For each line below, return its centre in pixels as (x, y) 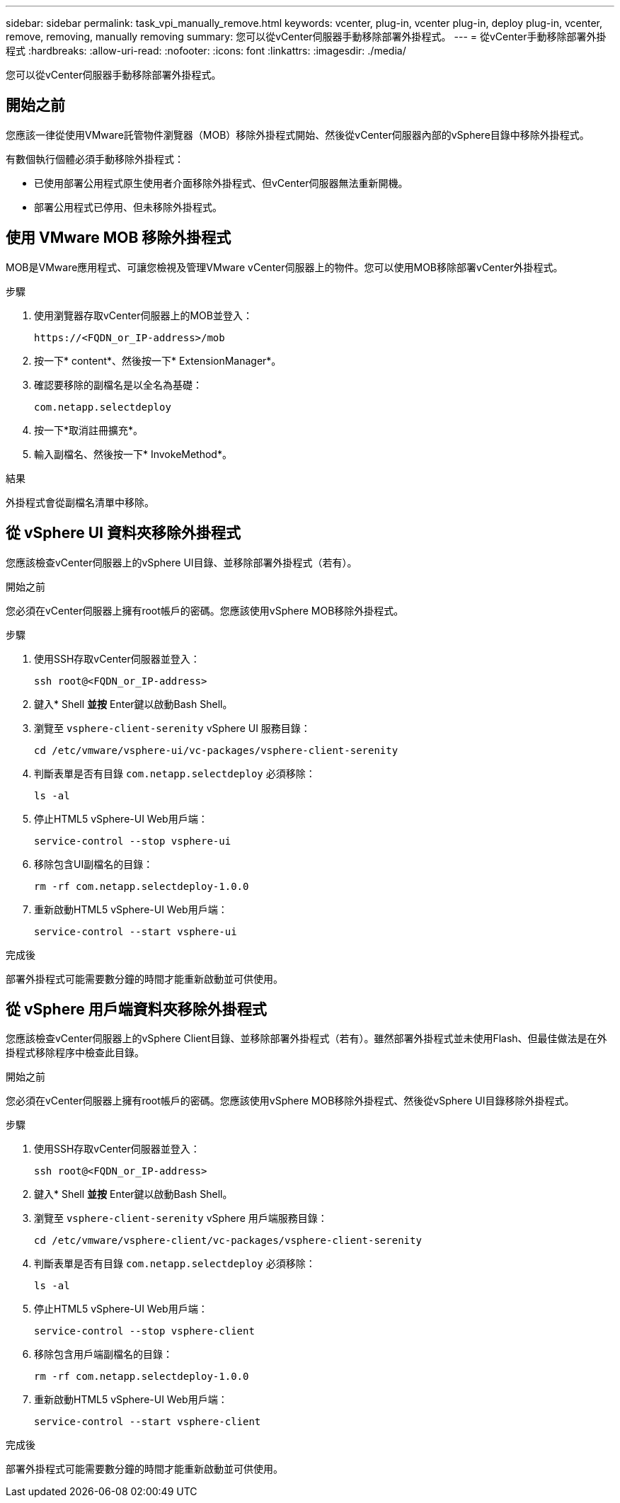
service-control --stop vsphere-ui (133, 841)
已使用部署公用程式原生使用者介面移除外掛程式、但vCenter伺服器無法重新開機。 (221, 183)
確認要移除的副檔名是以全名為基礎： (118, 384)
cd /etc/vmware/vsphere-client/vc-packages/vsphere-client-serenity (228, 1241)
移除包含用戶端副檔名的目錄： (103, 1354)
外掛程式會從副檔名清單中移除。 (80, 502)
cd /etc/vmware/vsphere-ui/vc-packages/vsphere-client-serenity (216, 750)
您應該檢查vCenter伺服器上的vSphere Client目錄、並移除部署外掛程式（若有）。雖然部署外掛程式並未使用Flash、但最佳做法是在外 (306, 1039)
